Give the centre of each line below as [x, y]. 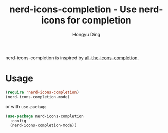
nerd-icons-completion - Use [73, 9]
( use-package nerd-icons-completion [44, 116]
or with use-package [26, 106]
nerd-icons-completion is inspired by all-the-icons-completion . [72, 58]
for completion [99, 20]
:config [18, 121]
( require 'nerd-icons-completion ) [42, 92]
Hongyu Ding [86, 34]
